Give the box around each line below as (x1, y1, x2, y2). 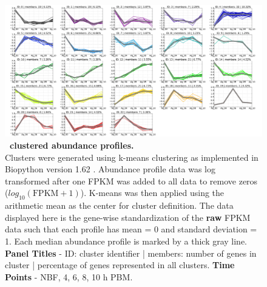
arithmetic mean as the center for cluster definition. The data (5, 199, 234, 212)
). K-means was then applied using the (80, 186, 225, 199)
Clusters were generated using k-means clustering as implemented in (5, 150, 259, 163)
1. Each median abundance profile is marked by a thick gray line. (5, 234, 248, 247)
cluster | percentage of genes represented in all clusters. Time (5, 258, 235, 271)
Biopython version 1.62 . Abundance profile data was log (5, 163, 215, 175)
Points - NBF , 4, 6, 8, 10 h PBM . (5, 270, 133, 283)
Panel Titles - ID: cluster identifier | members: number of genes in (5, 246, 257, 259)
